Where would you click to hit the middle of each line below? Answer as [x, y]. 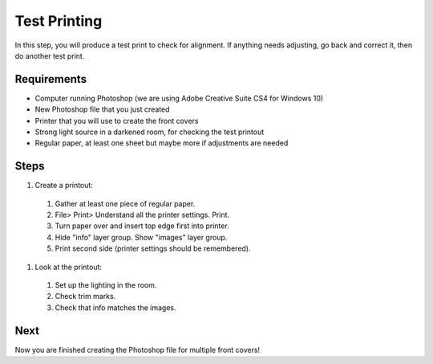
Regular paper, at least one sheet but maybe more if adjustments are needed [162, 143]
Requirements [51, 79]
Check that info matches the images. [115, 307]
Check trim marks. [85, 297]
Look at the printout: [69, 267]
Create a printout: [64, 186]
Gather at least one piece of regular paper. [125, 203]
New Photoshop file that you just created [102, 109]
